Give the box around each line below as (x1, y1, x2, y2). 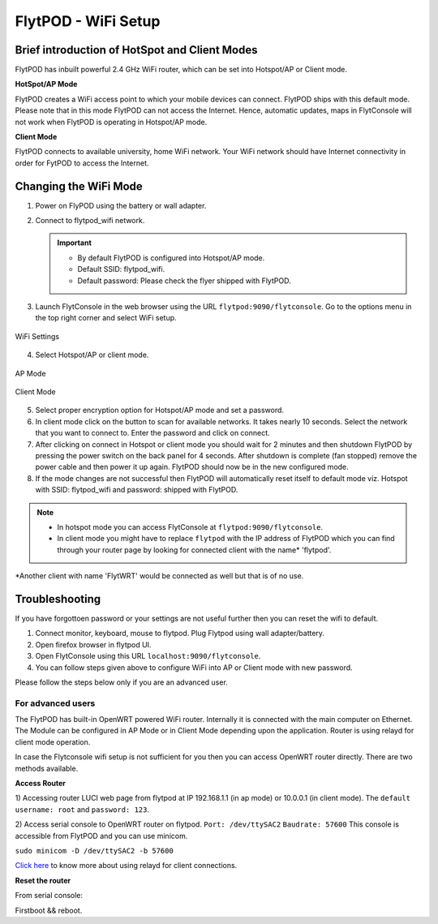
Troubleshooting (15, 592, 101, 606)
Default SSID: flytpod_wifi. (77, 264, 165, 274)
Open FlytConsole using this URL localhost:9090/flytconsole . (35, 651, 261, 661)
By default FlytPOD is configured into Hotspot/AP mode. (77, 252, 265, 263)
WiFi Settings (15, 331, 60, 341)
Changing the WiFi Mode (15, 179, 144, 193)
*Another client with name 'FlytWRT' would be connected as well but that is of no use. (15, 571, 304, 581)
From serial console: (15, 891, 84, 900)
